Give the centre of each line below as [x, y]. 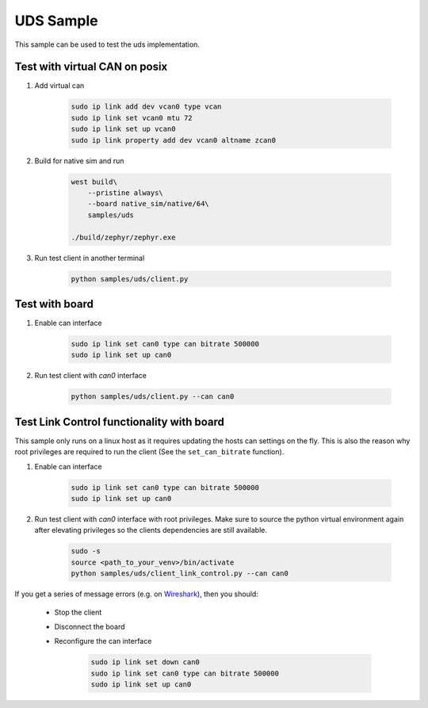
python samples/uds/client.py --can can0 [153, 397]
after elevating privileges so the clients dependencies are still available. [151, 530]
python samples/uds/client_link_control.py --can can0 [180, 574]
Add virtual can [59, 86]
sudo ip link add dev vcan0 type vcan [146, 107]
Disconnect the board [90, 626]
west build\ [94, 182]
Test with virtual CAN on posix [91, 67]
